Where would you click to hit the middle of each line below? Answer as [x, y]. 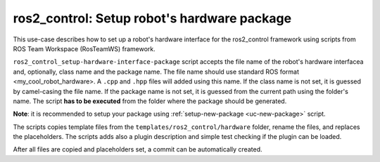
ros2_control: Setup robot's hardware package [152, 18]
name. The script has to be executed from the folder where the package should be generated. [150, 101]
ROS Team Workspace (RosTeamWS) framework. [84, 48]
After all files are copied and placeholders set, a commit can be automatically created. [138, 149]
